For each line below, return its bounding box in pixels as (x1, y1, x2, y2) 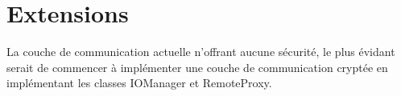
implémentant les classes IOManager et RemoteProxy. (6, 74, 272, 91)
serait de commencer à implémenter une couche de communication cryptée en (6, 58, 388, 75)
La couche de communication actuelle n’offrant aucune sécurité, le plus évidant (6, 43, 395, 60)
